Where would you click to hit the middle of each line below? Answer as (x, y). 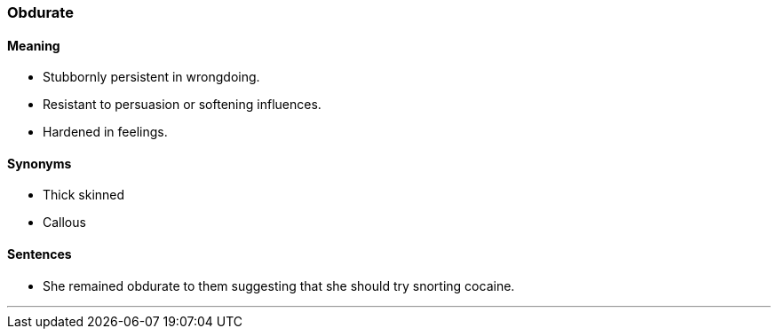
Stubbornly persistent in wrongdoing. (151, 77)
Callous (64, 223)
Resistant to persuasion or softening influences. (182, 105)
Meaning (34, 45)
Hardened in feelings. (105, 132)
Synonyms (40, 163)
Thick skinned (84, 195)
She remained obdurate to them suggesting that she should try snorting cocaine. (279, 285)
